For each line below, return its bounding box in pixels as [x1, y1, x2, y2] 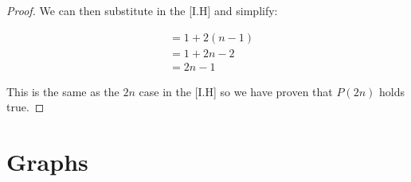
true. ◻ [6, 99, 45, 115]
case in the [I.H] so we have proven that [139, 83, 333, 99]
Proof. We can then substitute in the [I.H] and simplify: [6, 2, 278, 18]
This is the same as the [6, 83, 119, 99]
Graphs [6, 145, 88, 178]
